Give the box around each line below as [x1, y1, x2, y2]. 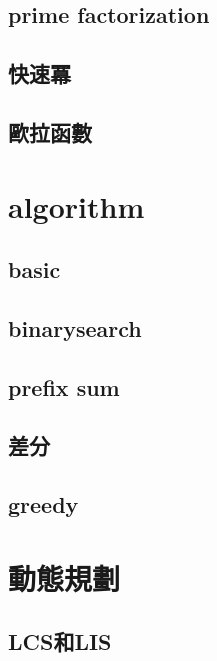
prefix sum [8, 371, 120, 402]
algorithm [8, 185, 145, 226]
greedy [8, 489, 79, 520]
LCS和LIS [8, 626, 112, 657]
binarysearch [8, 312, 142, 343]
